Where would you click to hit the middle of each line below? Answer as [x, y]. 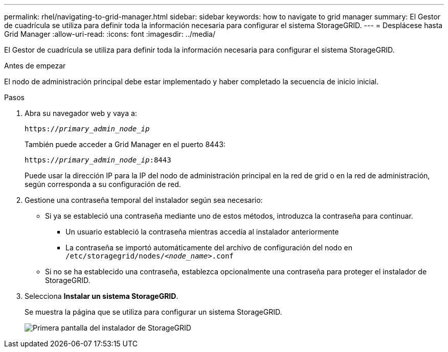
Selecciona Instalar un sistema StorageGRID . [102, 296]
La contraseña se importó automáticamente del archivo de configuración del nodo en [209, 248]
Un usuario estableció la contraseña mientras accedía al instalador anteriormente [202, 232]
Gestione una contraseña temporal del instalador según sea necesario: [144, 200]
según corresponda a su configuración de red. [103, 184]
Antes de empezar [35, 66]
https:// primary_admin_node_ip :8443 [98, 160]
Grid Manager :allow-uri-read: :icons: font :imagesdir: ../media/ [110, 34]
